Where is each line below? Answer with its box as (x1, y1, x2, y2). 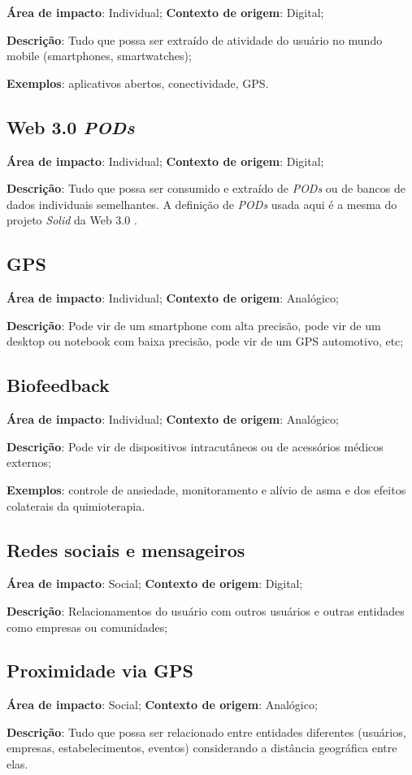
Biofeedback (7, 372, 110, 398)
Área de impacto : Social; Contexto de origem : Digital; (7, 575, 303, 592)
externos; (7, 454, 51, 471)
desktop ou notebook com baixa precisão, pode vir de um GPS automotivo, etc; (7, 333, 404, 350)
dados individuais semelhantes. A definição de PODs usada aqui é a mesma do (7, 195, 397, 212)
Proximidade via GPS (7, 658, 193, 683)
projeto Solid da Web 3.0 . (7, 211, 137, 229)
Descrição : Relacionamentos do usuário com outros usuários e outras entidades (7, 602, 405, 619)
